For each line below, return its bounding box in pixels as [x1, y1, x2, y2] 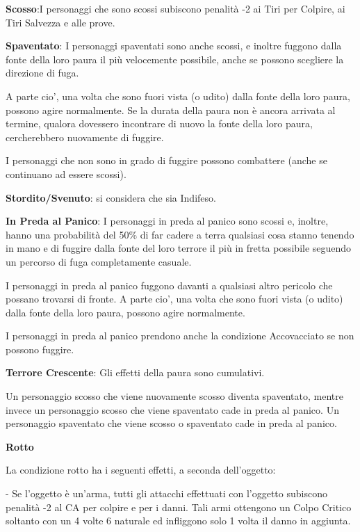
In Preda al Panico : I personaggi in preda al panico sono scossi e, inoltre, [6, 213, 329, 228]
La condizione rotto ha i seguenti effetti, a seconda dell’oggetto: [6, 462, 276, 477]
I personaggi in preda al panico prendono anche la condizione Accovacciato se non [6, 328, 354, 343]
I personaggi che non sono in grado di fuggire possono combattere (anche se [6, 153, 327, 168]
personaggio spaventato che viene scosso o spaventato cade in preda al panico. [6, 416, 337, 430]
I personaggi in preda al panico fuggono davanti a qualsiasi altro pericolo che [6, 277, 333, 292]
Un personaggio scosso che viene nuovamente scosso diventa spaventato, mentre [6, 389, 343, 403]
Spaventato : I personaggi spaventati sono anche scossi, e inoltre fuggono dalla [6, 38, 342, 53]
